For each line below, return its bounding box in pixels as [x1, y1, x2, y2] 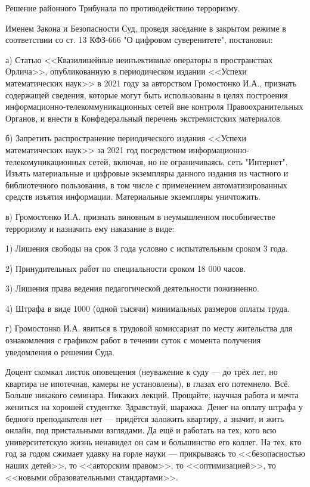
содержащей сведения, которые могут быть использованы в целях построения [5, 88, 288, 101]
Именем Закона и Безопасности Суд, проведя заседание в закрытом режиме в [5, 21, 286, 34]
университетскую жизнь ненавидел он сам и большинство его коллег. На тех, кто [5, 435, 302, 448]
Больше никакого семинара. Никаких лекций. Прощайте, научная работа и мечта [5, 389, 299, 401]
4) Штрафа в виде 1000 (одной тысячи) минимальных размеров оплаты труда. [5, 302, 290, 314]
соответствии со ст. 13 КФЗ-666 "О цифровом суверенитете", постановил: [5, 33, 273, 46]
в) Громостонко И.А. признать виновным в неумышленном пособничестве [5, 210, 275, 222]
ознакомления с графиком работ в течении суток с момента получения [5, 334, 261, 346]
